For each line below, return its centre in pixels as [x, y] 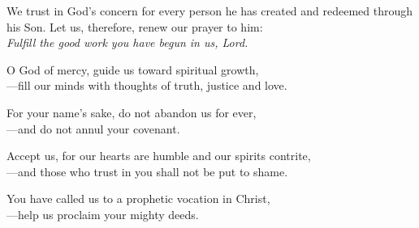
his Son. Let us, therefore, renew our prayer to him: [135, 26]
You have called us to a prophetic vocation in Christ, [138, 198]
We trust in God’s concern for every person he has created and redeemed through [210, 11]
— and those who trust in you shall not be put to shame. [147, 171]
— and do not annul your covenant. [93, 128]
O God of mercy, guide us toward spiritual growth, [133, 69]
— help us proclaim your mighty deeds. [103, 214]
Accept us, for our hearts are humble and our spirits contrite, [159, 156]
